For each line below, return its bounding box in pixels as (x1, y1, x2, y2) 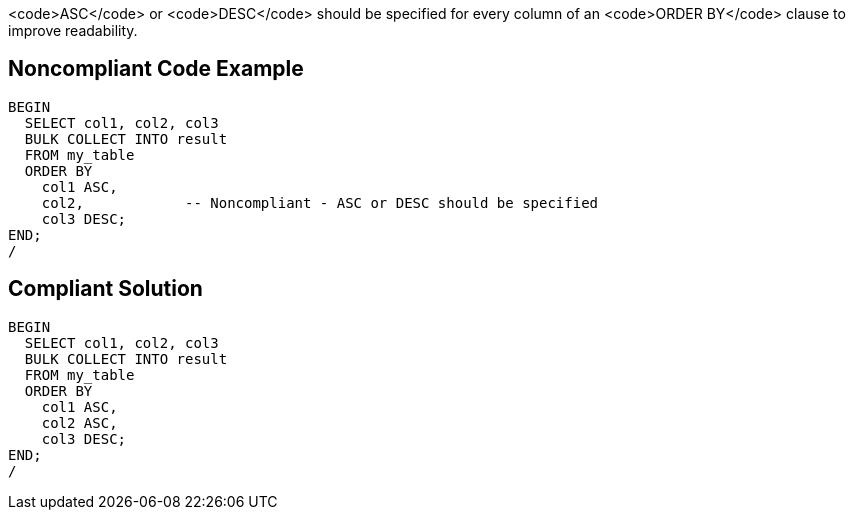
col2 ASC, (41, 414, 118, 431)
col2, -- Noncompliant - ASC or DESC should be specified (41, 194, 599, 211)
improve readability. (8, 22, 138, 39)
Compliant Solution (8, 276, 203, 302)
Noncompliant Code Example (8, 56, 304, 82)
